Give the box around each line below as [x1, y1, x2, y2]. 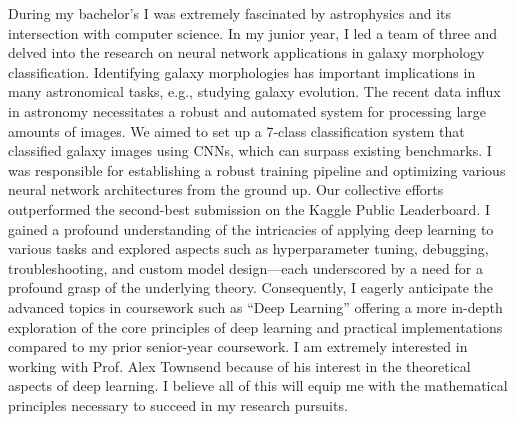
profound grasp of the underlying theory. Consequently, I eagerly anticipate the [8, 277, 493, 298]
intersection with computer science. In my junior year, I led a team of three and [8, 22, 498, 43]
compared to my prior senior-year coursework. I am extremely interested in [8, 336, 468, 357]
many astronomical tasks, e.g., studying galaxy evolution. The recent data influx [8, 81, 501, 102]
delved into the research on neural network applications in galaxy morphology [8, 42, 485, 63]
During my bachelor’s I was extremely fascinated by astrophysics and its [8, 3, 452, 23]
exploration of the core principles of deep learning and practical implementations [8, 316, 503, 337]
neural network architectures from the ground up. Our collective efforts [8, 179, 444, 200]
